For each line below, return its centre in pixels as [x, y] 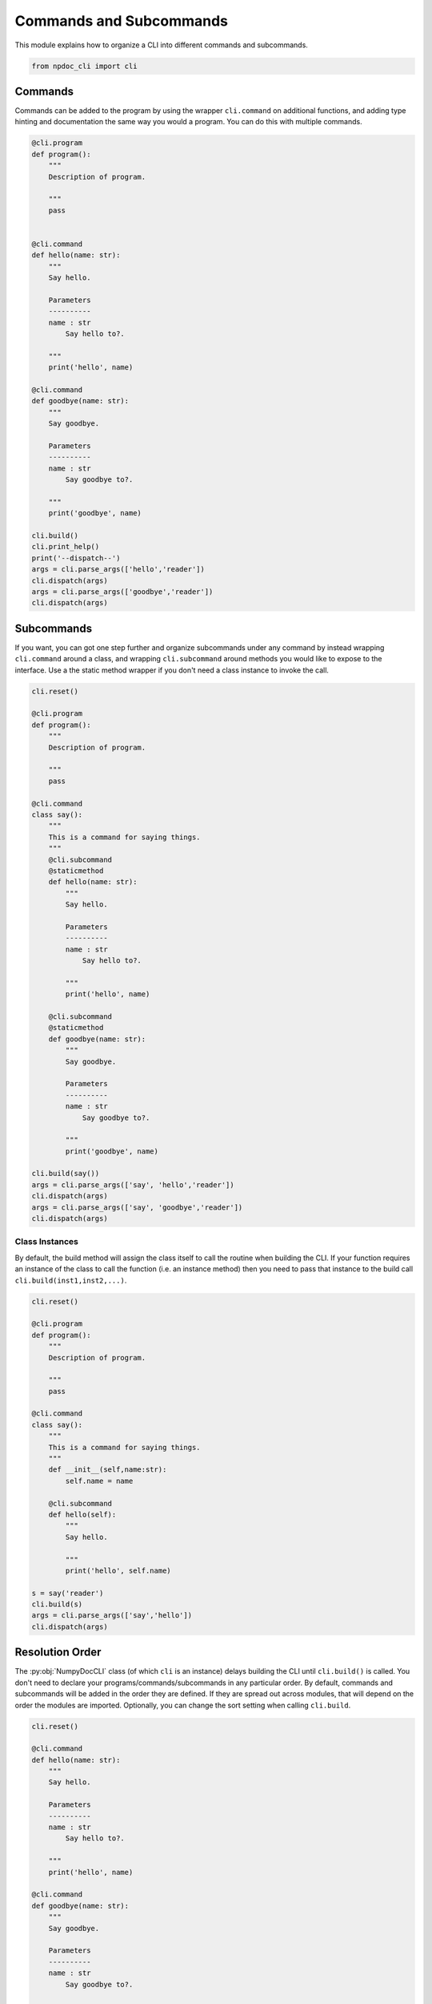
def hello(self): [82, 1514]
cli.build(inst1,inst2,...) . [71, 1280]
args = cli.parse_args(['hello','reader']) [118, 570]
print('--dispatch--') [76, 558]
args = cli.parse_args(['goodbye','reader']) [122, 592]
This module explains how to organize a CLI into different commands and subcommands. [161, 45]
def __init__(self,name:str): [108, 1470]
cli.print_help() [66, 547]
